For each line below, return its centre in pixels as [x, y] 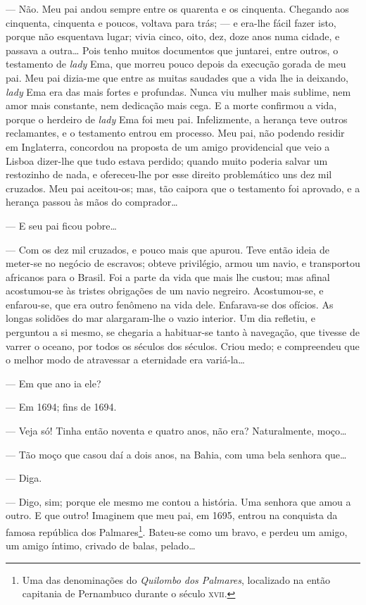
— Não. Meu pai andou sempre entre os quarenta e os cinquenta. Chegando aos [177, 8]
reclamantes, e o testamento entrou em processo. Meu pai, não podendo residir [175, 133]
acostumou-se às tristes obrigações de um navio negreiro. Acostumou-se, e [165, 291]
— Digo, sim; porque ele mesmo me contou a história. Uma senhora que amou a [178, 501]
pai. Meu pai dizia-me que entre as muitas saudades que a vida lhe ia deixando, [177, 77]
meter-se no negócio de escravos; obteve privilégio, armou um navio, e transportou [183, 263]
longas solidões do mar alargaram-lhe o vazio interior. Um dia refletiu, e [160, 318]
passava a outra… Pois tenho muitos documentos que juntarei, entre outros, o [172, 50]
